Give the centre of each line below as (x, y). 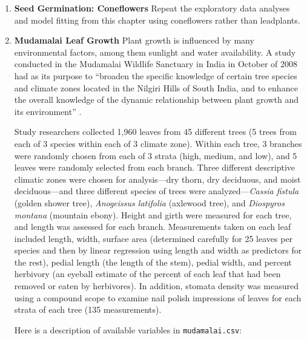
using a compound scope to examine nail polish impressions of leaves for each (158, 297)
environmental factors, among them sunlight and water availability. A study (155, 52)
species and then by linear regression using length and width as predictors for (158, 250)
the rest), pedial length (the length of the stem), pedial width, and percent (153, 262)
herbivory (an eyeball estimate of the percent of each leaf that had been (147, 274)
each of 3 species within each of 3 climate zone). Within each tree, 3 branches (158, 143)
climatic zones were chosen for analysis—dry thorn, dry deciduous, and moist (157, 179)
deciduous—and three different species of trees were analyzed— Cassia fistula (157, 191)
